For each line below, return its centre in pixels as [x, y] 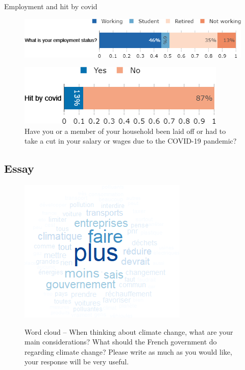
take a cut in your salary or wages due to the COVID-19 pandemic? [131, 141]
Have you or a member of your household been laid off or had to [125, 131]
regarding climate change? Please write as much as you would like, [128, 351]
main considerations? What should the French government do [121, 342]
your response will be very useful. [77, 362]
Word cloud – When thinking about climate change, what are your [129, 331]
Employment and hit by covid [51, 6]
